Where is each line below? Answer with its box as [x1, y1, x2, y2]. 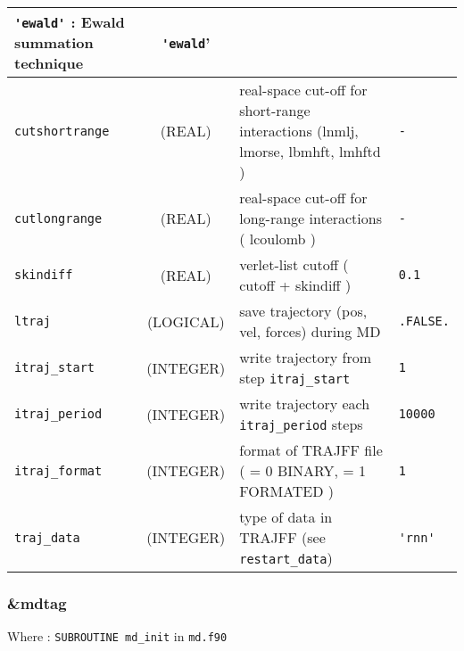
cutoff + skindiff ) [239, 275, 352, 295]
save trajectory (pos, [239, 301, 368, 321]
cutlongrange [14, 210, 103, 226]
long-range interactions [239, 208, 382, 228]
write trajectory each [239, 393, 370, 414]
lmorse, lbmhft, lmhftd [239, 141, 381, 161]
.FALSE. [398, 314, 450, 328]
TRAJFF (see [239, 527, 326, 548]
